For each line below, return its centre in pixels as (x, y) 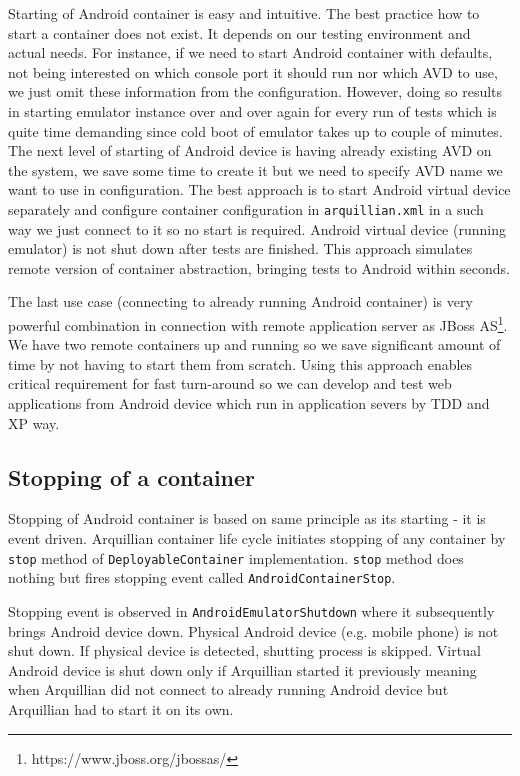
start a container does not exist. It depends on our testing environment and (239, 32)
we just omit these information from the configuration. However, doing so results (255, 91)
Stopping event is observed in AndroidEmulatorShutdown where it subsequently (251, 610)
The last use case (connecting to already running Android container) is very (240, 301)
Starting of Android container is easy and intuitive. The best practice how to (244, 13)
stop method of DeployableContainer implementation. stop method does (236, 557)
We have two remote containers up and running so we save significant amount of (254, 344)
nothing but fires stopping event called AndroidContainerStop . (202, 577)
